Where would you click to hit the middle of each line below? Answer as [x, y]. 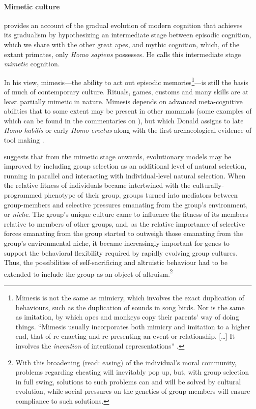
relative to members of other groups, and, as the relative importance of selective [125, 223]
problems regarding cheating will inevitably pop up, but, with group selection [132, 372]
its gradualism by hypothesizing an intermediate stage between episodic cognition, [128, 35]
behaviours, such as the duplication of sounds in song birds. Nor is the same [130, 307]
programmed [23, 194]
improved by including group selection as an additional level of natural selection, [125, 166]
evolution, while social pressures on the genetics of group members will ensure [133, 391]
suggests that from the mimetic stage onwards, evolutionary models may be [118, 156]
